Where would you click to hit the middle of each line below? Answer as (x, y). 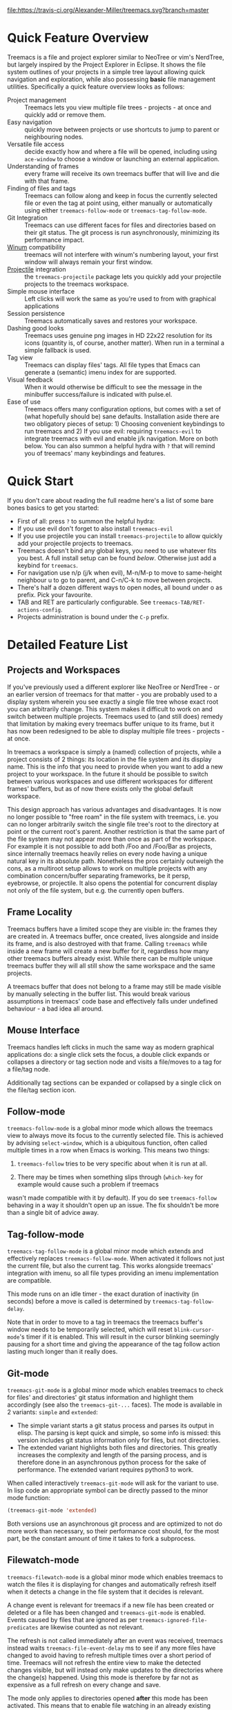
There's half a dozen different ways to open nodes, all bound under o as (120, 587)
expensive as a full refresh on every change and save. (84, 1684)
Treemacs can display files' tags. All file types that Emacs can (112, 365)
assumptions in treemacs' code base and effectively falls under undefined (113, 1001)
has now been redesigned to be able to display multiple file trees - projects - (116, 731)
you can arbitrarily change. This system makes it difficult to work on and (110, 709)
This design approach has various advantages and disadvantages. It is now (115, 809)
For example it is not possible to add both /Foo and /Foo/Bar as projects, (110, 846)
